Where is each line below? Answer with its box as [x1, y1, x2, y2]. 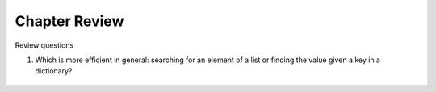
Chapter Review [15, 12, 124, 30]
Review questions [15, 40, 74, 50]
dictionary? [35, 66, 73, 76]
